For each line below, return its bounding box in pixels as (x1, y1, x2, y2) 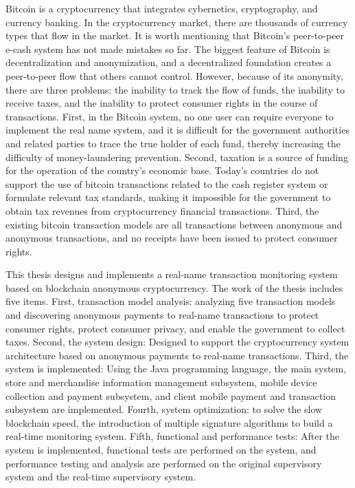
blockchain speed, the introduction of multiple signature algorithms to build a (5, 415, 333, 429)
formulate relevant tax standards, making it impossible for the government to (5, 190, 331, 204)
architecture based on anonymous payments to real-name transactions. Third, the (5, 348, 349, 362)
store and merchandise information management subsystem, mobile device (5, 375, 317, 390)
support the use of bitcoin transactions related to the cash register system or (5, 176, 328, 191)
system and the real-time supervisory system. (5, 469, 196, 484)
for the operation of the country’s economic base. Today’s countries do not (5, 163, 319, 178)
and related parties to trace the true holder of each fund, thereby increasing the (5, 136, 341, 150)
